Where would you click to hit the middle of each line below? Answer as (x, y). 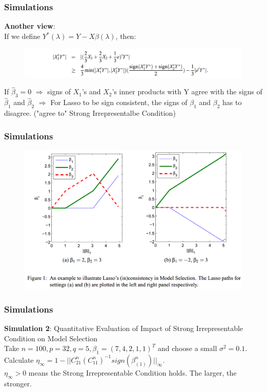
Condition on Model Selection (51, 338)
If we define (22, 36)
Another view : (30, 26)
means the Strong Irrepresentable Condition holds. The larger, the (132, 372)
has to (232, 102)
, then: (126, 36)
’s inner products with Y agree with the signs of (187, 91)
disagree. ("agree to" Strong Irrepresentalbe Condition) (90, 113)
